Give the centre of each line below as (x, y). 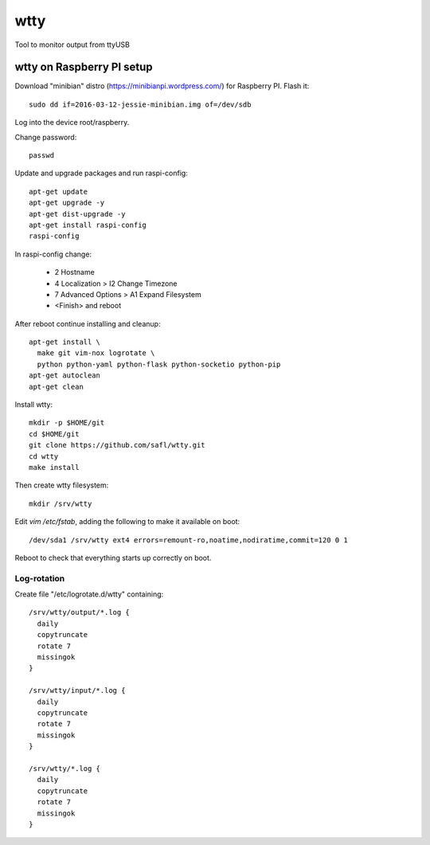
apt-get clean (56, 387)
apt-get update (59, 192)
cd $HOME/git (54, 434)
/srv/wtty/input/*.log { (77, 690)
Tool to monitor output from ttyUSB (72, 45)
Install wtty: (34, 405)
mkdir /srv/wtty (61, 503)
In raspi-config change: (53, 254)
